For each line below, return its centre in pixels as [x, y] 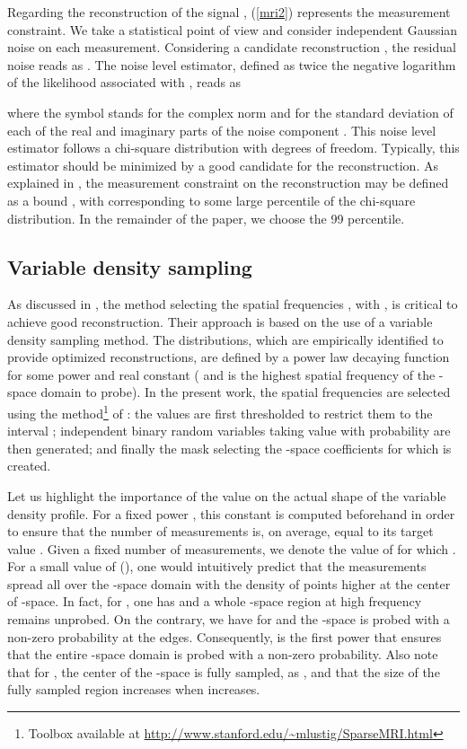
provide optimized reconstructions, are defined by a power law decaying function [229, 357]
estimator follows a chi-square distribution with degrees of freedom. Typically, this [233, 148]
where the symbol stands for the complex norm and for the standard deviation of [230, 112]
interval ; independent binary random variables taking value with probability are [229, 431]
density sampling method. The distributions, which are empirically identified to [225, 339]
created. [29, 466]
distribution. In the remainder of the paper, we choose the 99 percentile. [206, 218]
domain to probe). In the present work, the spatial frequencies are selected [246, 392]
